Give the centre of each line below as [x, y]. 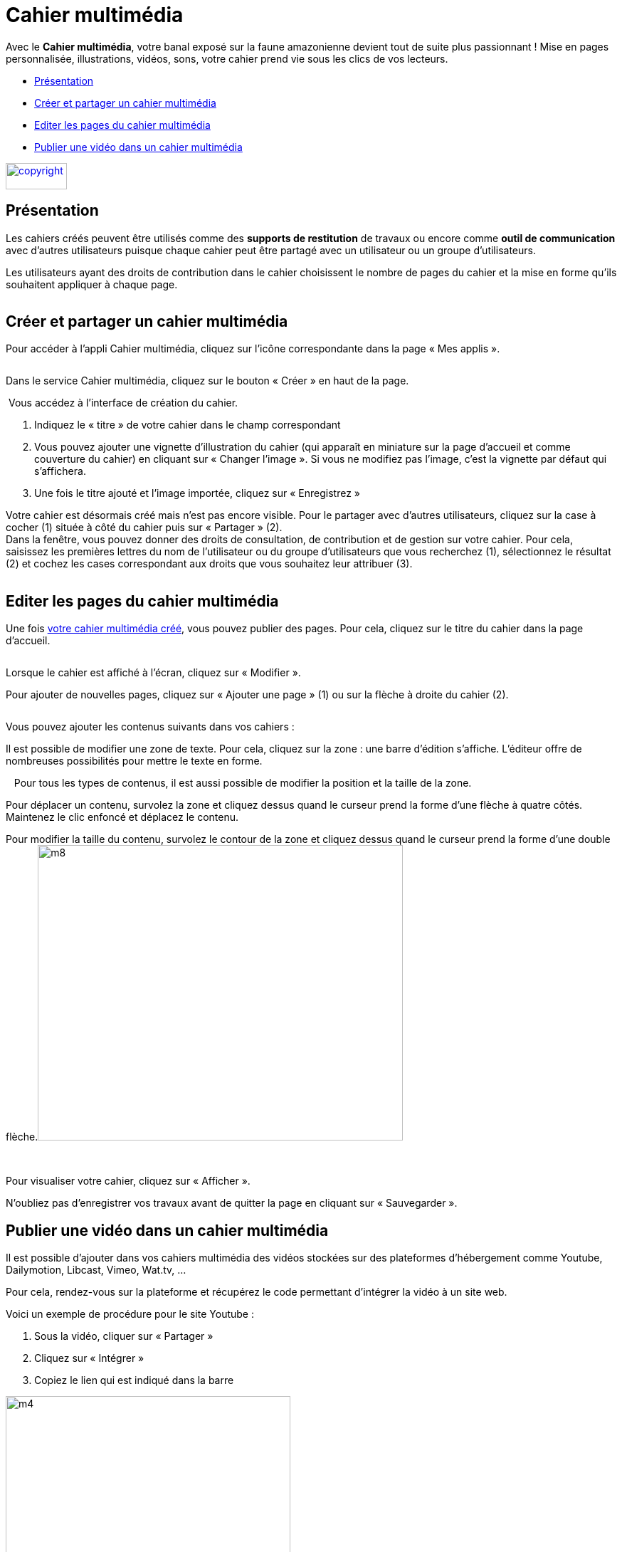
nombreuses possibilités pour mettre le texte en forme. [134, 761]
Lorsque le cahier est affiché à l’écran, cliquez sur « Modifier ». [153, 673]
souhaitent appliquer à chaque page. [92, 284]
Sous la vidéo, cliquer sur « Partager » [124, 1336]
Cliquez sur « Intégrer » [89, 1358]
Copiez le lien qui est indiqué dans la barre [134, 1380]
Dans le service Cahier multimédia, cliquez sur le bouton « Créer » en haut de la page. [207, 381]
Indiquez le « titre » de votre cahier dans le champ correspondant [188, 425]
